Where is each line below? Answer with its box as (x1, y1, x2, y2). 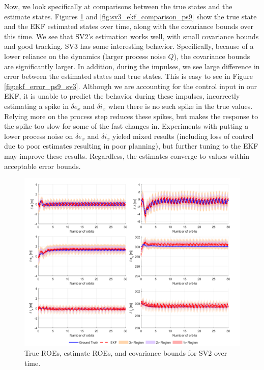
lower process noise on (4, 130, 73, 141)
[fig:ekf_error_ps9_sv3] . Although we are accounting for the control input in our (4, 80, 257, 91)
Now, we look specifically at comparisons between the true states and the (4, 1, 232, 11)
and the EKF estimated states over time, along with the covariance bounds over (4, 21, 253, 32)
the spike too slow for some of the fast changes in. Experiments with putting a (4, 121, 249, 131)
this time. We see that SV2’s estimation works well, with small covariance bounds (4, 31, 259, 41)
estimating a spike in (4, 100, 69, 111)
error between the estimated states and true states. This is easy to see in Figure (4, 71, 253, 81)
